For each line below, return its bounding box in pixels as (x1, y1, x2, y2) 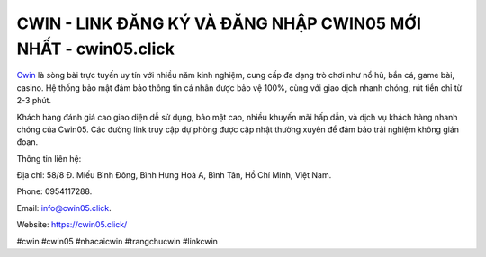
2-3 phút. (16, 95, 52, 106)
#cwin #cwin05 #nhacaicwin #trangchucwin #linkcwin (16, 235, 218, 246)
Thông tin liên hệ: (16, 153, 82, 164)
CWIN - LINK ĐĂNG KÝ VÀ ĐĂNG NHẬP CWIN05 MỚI (16, 13, 422, 33)
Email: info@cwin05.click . (16, 202, 112, 213)
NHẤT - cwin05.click (16, 39, 175, 58)
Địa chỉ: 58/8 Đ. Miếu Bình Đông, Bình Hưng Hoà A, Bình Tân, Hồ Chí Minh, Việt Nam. (16, 170, 332, 181)
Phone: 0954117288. (16, 186, 93, 197)
